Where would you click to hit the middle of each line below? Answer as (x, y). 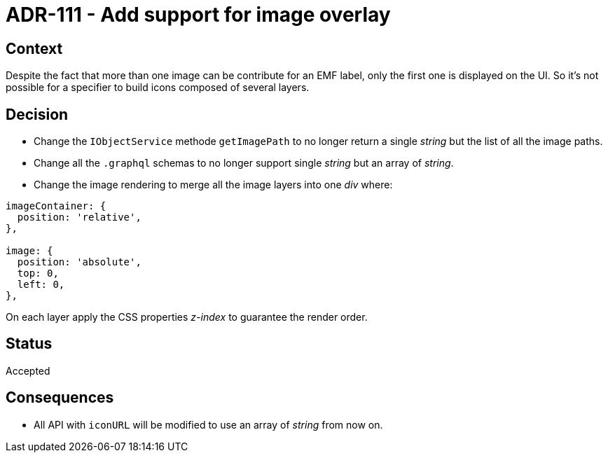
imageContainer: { (56, 206)
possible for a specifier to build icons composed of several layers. (158, 88)
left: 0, (41, 285)
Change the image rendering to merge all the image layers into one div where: (213, 185)
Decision (37, 114)
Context (34, 48)
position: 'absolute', (79, 262)
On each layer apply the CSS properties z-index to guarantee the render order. (187, 317)
